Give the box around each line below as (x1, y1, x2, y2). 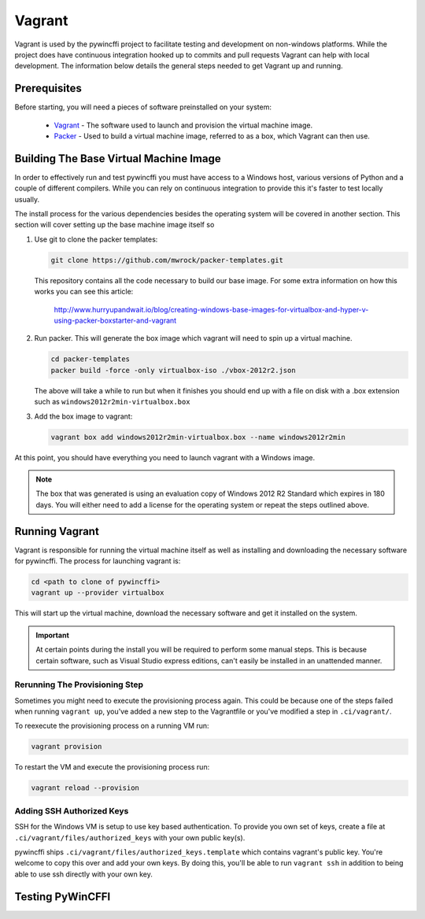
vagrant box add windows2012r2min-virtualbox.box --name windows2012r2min (50, 433, 346, 441)
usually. (14, 194, 39, 204)
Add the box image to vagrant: (34, 412, 133, 421)
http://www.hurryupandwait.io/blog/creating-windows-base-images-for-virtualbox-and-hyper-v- (54, 304, 369, 314)
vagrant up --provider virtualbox (31, 589, 164, 597)
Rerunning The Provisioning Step (14, 679, 144, 690)
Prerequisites (14, 82, 82, 95)
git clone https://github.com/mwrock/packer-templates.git (50, 256, 283, 264)
